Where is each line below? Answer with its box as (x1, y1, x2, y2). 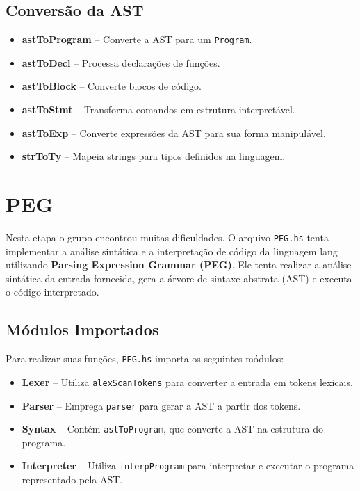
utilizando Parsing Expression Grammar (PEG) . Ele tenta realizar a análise (6, 257, 352, 272)
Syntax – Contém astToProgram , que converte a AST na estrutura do (22, 421, 324, 436)
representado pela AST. (22, 472, 123, 487)
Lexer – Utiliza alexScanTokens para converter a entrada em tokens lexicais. (22, 374, 353, 389)
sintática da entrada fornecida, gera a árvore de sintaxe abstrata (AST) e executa (6, 271, 352, 285)
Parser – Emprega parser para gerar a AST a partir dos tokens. (22, 398, 301, 412)
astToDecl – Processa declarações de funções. (22, 55, 220, 70)
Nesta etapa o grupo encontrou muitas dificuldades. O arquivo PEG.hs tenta (6, 230, 329, 244)
